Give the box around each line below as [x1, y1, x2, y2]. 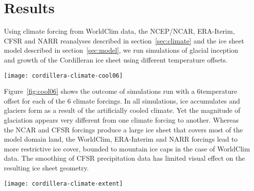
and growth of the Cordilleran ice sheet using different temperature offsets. [4, 54, 228, 64]
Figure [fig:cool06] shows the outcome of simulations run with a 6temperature [4, 86, 237, 96]
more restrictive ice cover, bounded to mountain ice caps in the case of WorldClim [4, 143, 250, 153]
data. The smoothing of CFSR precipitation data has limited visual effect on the [4, 153, 245, 163]
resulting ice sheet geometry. [4, 162, 89, 172]
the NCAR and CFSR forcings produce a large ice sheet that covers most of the [4, 124, 243, 134]
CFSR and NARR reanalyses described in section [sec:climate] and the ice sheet [4, 35, 244, 45]
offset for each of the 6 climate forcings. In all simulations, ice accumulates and [4, 95, 240, 106]
